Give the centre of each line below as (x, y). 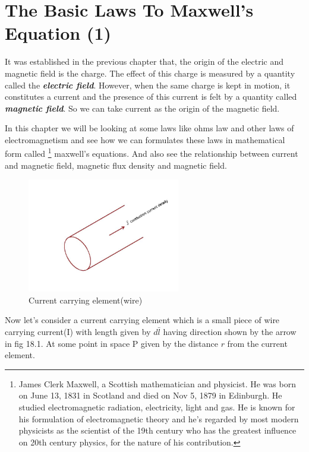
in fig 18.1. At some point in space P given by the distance (111, 343)
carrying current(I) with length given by (78, 332)
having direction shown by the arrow (230, 332)
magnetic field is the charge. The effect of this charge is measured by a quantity (150, 73)
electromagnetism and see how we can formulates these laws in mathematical (145, 139)
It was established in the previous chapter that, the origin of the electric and (144, 61)
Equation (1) (58, 33)
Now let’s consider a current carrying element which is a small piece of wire (142, 320)
